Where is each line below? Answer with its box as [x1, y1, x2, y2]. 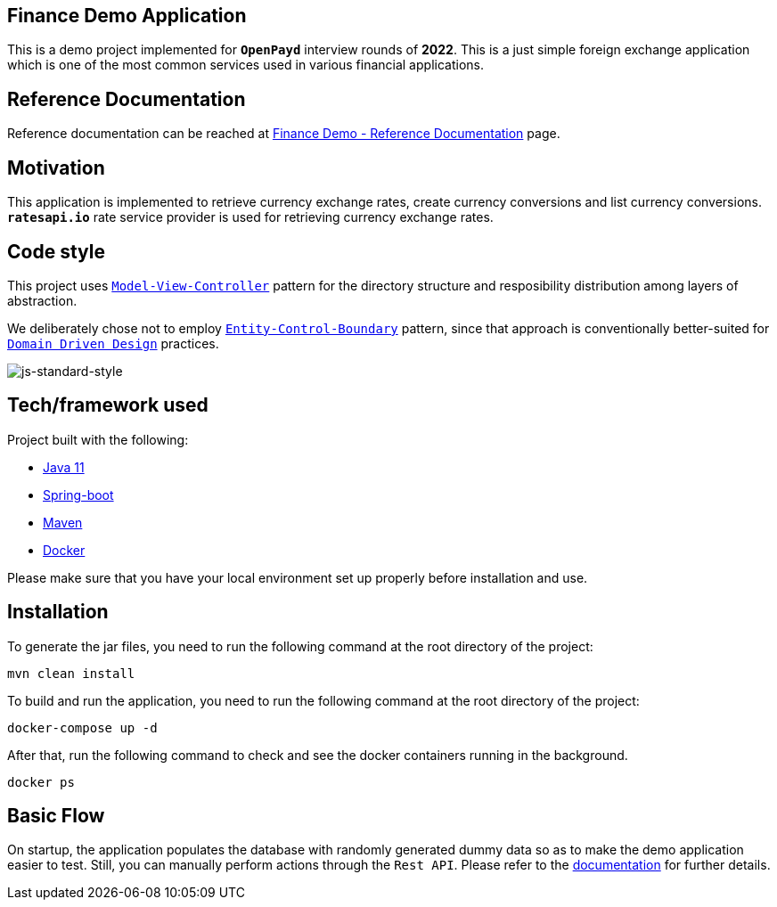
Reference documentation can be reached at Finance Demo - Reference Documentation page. [7, 126, 560, 142]
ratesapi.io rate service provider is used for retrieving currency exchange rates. [7, 209, 494, 225]
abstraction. [7, 292, 78, 308]
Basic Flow [7, 805, 105, 828]
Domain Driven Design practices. [7, 335, 219, 351]
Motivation [7, 156, 105, 179]
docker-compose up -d [7, 720, 158, 735]
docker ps [7, 774, 75, 789]
